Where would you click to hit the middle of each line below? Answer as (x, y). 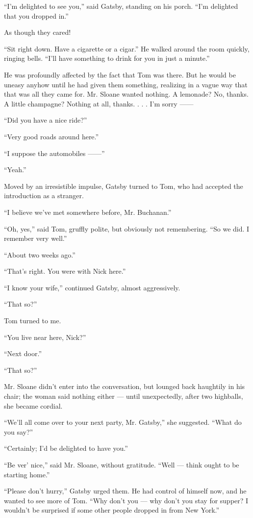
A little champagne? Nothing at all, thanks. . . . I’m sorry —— (99, 103)
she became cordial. (33, 405)
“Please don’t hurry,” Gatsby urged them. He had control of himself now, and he (125, 491)
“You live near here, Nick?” (45, 337)
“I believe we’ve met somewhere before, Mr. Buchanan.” (88, 212)
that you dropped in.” (36, 15)
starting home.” (27, 474)
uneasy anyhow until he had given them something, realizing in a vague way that (126, 84)
